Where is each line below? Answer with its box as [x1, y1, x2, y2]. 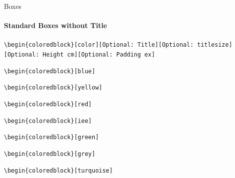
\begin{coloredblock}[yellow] [4, 84, 103, 91]
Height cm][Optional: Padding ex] [42, 51, 155, 59]
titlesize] [197, 41, 233, 49]
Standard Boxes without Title [4, 20, 107, 30]
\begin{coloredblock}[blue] [4, 67, 96, 75]
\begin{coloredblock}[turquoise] [4, 167, 113, 174]
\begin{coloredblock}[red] [4, 101, 92, 108]
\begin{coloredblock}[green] [4, 134, 99, 141]
